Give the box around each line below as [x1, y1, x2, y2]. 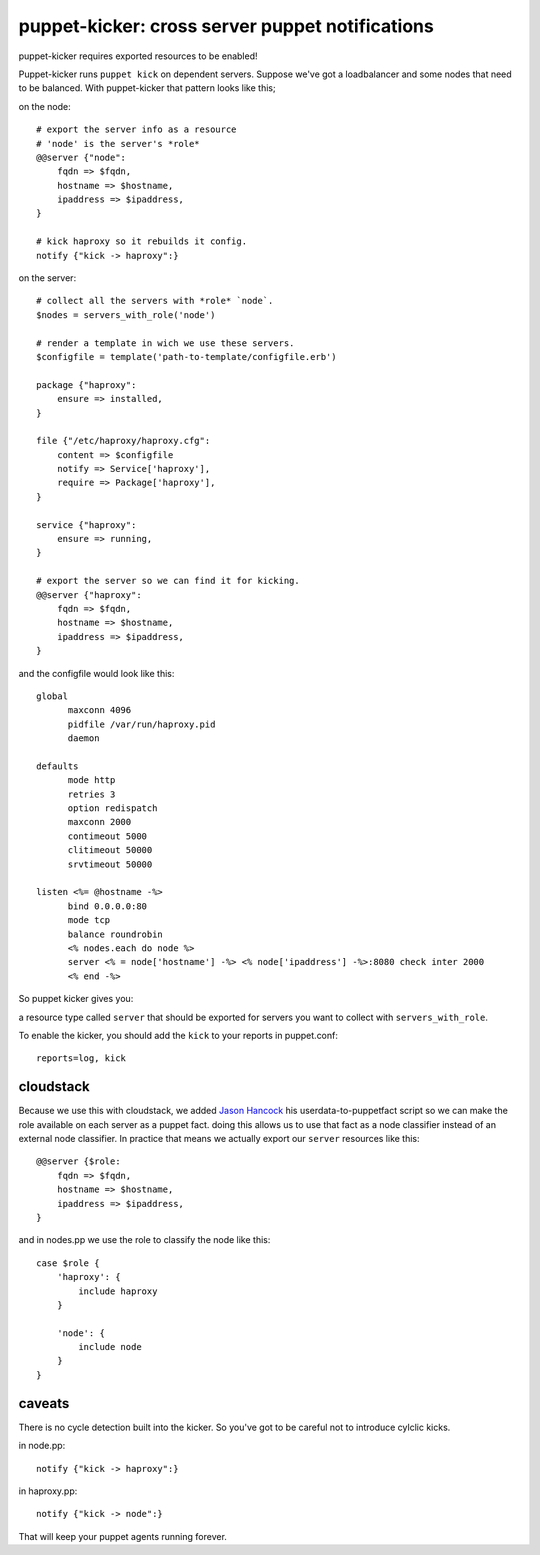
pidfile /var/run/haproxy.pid [67, 718, 216, 730]
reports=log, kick [36, 1053, 127, 1064]
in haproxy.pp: [18, 1485, 78, 1497]
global [36, 690, 69, 702]
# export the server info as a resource [36, 124, 237, 135]
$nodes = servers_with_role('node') [36, 309, 216, 320]
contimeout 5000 [67, 830, 148, 842]
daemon [67, 733, 100, 744]
